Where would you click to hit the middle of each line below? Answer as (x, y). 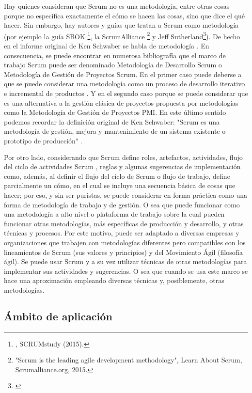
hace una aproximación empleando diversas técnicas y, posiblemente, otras (114, 280)
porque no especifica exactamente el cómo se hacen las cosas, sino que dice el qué (124, 15)
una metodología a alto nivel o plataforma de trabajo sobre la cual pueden (114, 214)
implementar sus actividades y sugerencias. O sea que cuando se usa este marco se (126, 271)
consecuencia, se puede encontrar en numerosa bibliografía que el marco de (115, 55)
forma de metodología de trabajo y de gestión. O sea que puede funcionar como (122, 204)
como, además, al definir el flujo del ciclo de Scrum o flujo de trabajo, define (117, 176)
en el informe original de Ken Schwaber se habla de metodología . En (107, 46)
